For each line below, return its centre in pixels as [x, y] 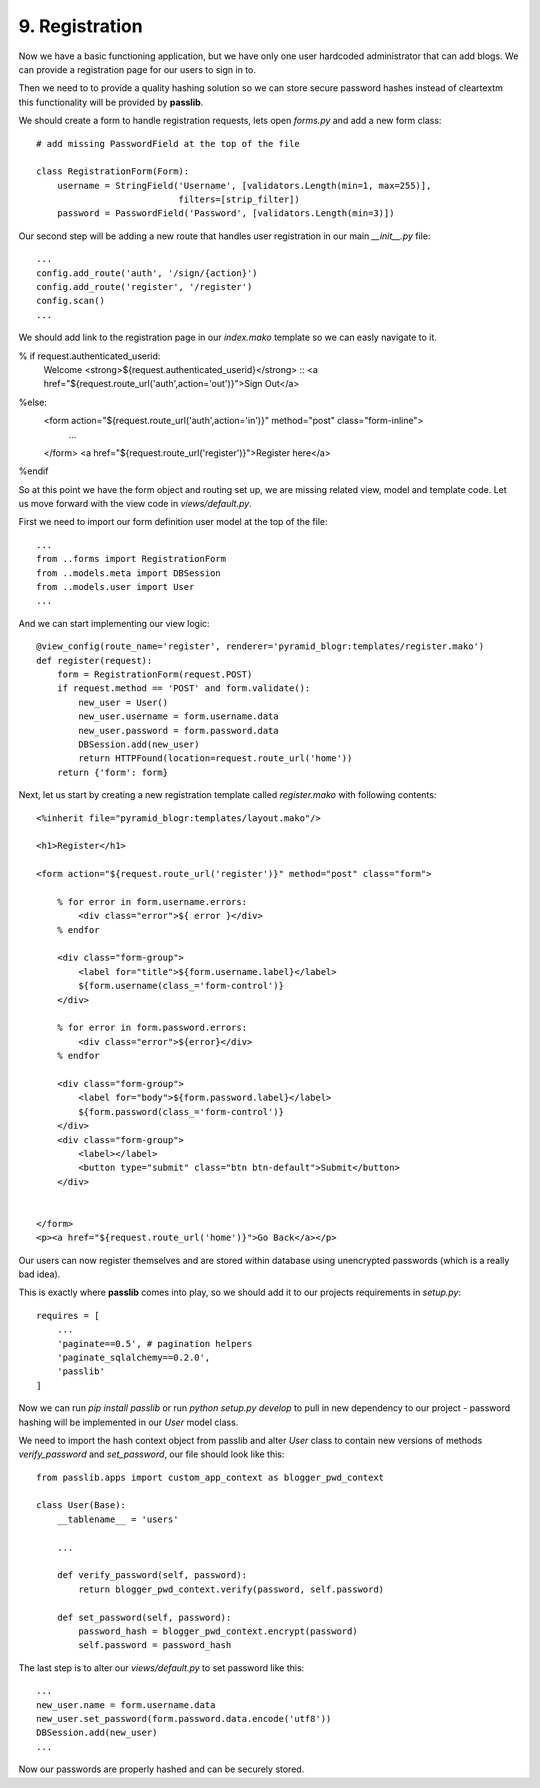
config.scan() [70, 301]
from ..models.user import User [115, 587]
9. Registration [81, 26]
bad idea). [39, 1274]
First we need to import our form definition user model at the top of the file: [173, 522]
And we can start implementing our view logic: [114, 623]
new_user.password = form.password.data [178, 730]
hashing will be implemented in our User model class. [128, 1422]
